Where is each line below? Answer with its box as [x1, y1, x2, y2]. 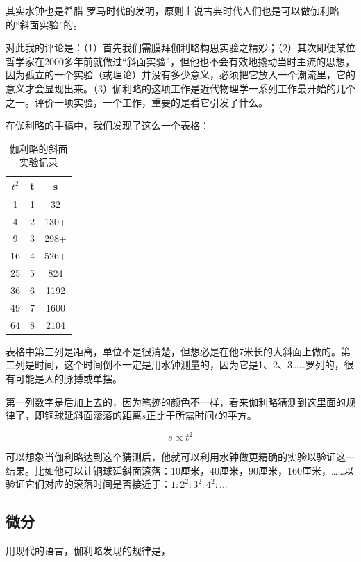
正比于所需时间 [146, 408, 215, 423]
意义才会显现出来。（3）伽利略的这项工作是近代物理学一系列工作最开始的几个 [6, 80, 355, 95]
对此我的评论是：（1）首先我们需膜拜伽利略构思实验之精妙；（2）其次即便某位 [6, 40, 355, 55]
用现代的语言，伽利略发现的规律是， [6, 543, 171, 558]
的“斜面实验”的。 [6, 17, 83, 31]
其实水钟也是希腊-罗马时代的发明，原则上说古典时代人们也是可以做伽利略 [6, 3, 339, 17]
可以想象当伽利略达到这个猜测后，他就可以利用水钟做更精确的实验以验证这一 [6, 450, 355, 464]
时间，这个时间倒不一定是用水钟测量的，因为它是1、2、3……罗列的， [34, 357, 344, 372]
